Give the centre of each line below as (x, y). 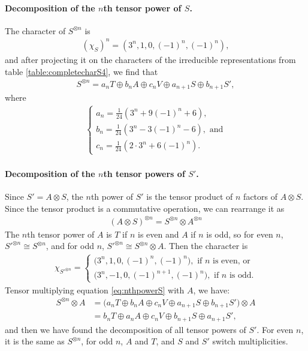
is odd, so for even (240, 234)
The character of (35, 30)
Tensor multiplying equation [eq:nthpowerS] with (95, 289)
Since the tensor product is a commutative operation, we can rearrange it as (145, 208)
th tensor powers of (144, 173)
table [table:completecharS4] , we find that (81, 71)
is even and (158, 234)
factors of (261, 196)
